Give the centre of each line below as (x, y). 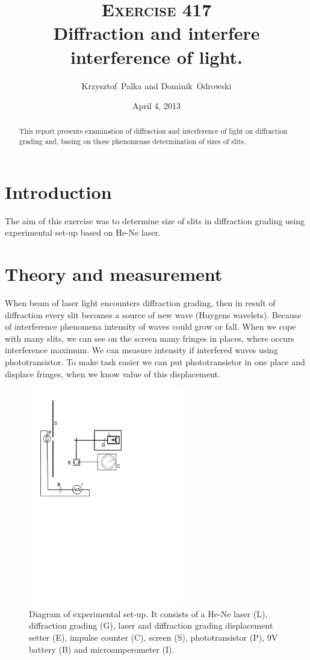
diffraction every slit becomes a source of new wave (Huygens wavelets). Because (153, 314)
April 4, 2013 (157, 106)
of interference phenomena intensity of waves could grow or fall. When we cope (150, 326)
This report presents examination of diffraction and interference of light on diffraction (153, 131)
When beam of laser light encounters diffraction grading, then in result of (140, 303)
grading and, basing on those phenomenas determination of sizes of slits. (132, 141)
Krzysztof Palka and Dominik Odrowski (157, 85)
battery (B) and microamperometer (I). (102, 649)
